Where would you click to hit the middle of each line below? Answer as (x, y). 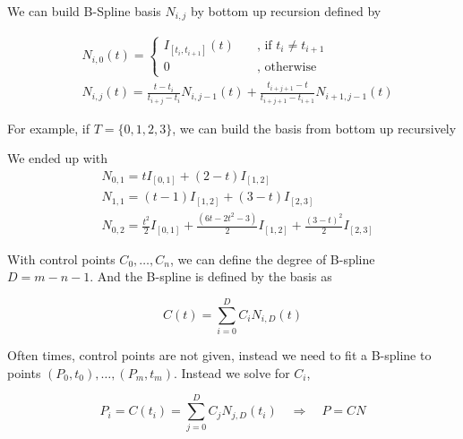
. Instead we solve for (231, 372)
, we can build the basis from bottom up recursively (314, 128)
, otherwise (287, 67)
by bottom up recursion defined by (286, 11)
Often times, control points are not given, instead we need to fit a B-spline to (219, 355)
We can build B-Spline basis (84, 11)
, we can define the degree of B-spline (272, 258)
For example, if (49, 128)
